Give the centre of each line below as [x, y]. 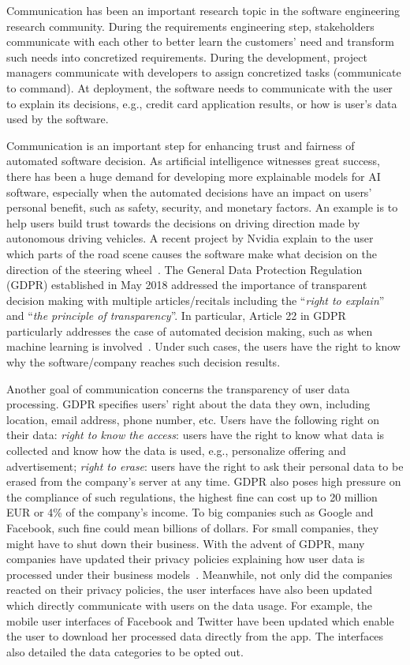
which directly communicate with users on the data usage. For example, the [190, 605]
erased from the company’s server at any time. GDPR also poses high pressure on [204, 481]
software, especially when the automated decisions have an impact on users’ [189, 192]
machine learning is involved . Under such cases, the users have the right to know [203, 346]
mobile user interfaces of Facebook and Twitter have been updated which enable [200, 620]
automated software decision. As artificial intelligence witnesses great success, [194, 161]
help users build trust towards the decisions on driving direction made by [183, 222]
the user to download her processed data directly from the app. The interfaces [195, 636]
